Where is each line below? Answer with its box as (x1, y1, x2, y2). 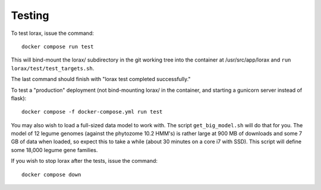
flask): (11, 95, 27, 102)
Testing (11, 9, 49, 22)
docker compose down (21, 171, 81, 178)
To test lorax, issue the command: (11, 30, 95, 37)
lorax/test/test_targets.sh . (11, 65, 95, 72)
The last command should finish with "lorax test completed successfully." (11, 76, 191, 83)
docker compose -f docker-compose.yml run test (21, 108, 163, 115)
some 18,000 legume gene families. (11, 146, 98, 153)
